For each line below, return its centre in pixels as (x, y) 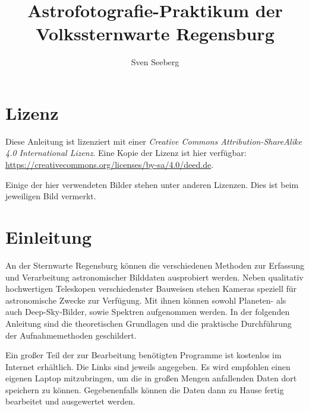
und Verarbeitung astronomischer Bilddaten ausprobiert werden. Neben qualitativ (154, 277)
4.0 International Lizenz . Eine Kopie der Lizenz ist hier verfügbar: (126, 153)
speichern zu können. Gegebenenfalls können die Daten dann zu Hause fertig (145, 389)
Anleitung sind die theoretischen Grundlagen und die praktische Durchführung (149, 323)
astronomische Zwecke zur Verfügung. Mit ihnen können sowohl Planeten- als (146, 300)
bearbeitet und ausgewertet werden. (70, 401)
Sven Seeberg (155, 62)
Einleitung (49, 237)
